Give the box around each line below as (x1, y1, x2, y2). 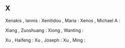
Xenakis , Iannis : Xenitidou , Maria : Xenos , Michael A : (5, 17, 120, 23)
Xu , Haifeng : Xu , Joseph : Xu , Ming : (5, 37, 86, 43)
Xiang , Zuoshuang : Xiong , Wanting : (5, 27, 84, 33)
